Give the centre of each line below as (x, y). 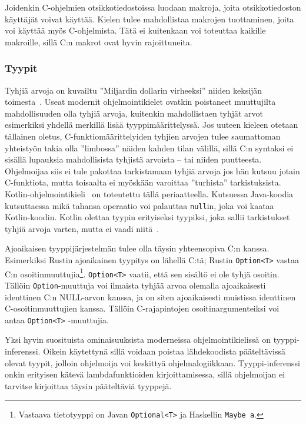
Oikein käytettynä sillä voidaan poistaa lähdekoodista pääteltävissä (164, 351)
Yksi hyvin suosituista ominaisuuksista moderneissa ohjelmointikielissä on (138, 339)
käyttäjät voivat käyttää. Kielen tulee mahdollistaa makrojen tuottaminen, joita (149, 19)
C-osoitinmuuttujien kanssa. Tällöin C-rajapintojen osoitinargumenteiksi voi (142, 308)
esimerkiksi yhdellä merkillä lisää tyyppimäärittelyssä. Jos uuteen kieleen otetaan (152, 125)
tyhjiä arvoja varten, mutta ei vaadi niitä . (82, 228)
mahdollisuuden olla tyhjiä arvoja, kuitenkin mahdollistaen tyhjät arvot (134, 113)
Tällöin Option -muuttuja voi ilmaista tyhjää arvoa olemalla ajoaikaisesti (135, 285)
